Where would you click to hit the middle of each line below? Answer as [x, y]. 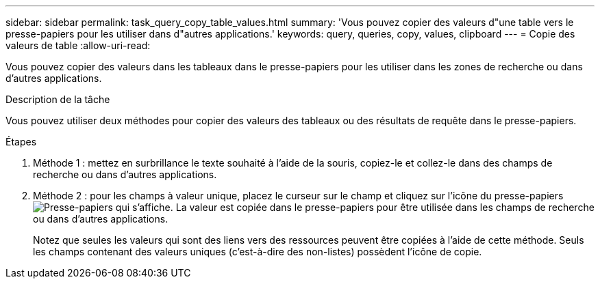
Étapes [21, 142]
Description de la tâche [58, 99]
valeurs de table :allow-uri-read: [78, 45]
